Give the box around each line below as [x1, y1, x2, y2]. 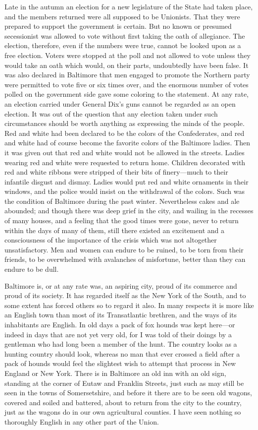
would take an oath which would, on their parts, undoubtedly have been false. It [4, 60, 249, 70]
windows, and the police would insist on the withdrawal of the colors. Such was [4, 186, 245, 196]
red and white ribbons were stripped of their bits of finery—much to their [4, 167, 228, 177]
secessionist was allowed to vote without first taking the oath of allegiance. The [4, 30, 245, 41]
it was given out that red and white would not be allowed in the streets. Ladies [4, 147, 245, 157]
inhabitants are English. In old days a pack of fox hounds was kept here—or [4, 319, 235, 329]
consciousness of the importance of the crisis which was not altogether [4, 235, 217, 245]
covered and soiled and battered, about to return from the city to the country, [4, 397, 242, 407]
